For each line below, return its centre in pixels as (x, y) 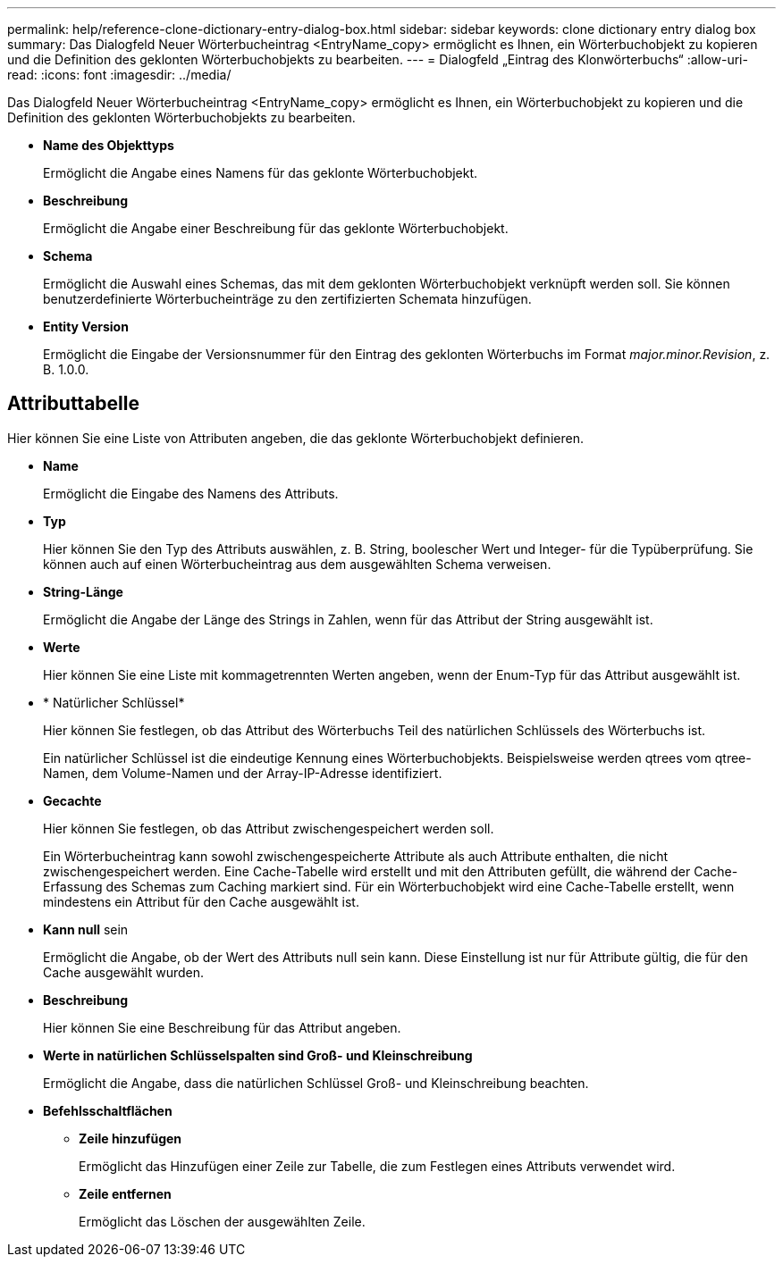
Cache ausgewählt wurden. (124, 972)
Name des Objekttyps (109, 145)
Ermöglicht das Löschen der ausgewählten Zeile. (222, 1221)
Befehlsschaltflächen (108, 1110)
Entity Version (86, 326)
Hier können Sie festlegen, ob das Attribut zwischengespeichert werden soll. (269, 828)
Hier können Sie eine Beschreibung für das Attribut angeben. (222, 1027)
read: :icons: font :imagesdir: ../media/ (119, 75)
